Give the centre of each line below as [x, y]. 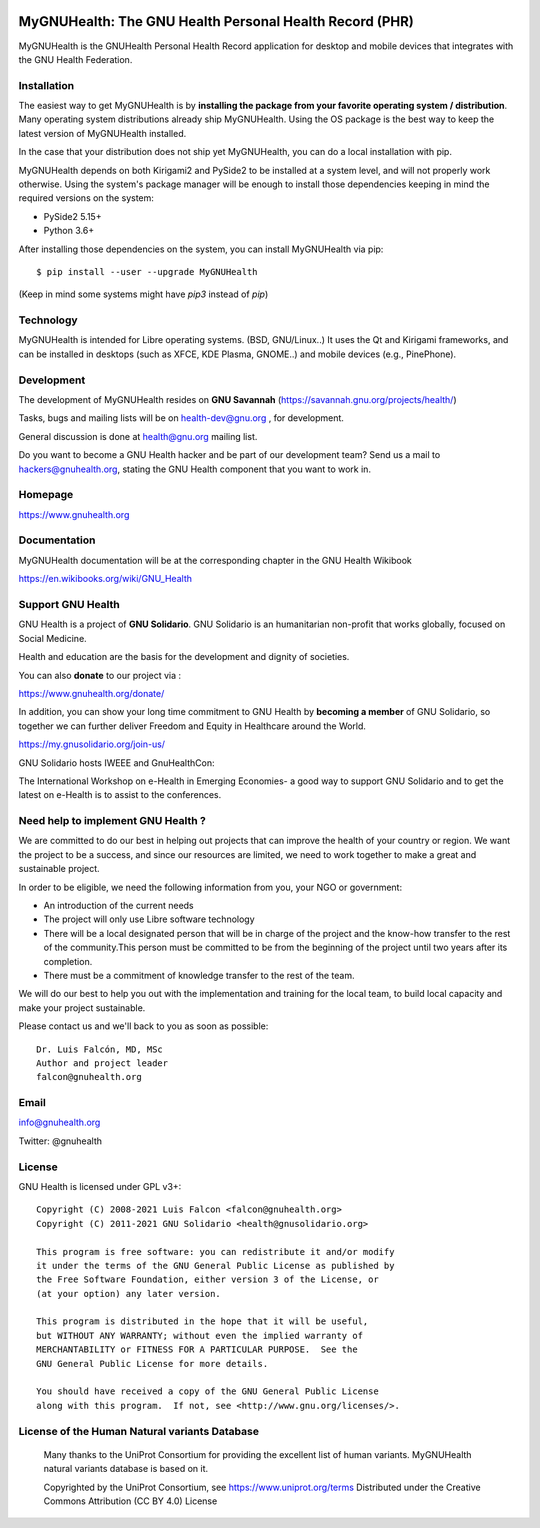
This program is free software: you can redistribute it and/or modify [215, 1251]
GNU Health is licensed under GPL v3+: [100, 1186]
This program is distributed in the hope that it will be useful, [202, 1321]
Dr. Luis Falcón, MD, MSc [100, 1049]
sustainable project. [59, 869]
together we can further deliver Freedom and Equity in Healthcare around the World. [192, 726]
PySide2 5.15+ [72, 216]
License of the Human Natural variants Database [139, 1431]
